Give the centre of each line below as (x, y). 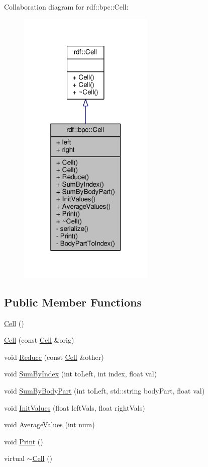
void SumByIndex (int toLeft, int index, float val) (81, 374)
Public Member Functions (73, 302)
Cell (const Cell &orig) (39, 340)
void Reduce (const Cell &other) (54, 357)
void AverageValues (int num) (49, 424)
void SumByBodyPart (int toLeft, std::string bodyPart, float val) (105, 391)
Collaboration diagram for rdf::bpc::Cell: (66, 7)
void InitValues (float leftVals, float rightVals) (75, 407)
